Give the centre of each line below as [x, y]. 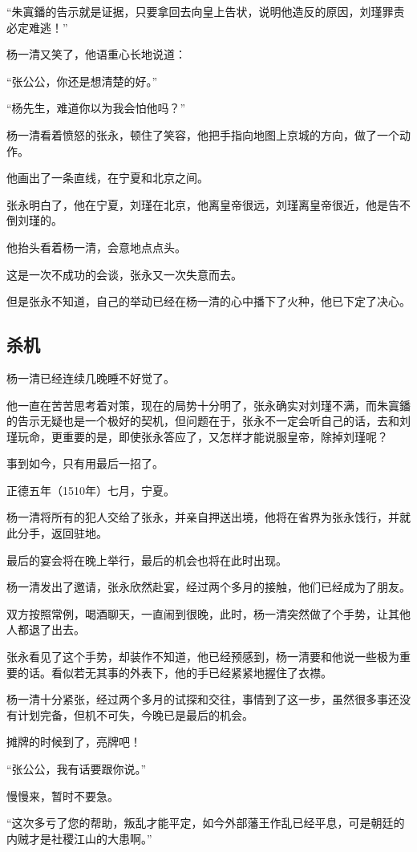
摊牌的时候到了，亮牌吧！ [74, 742]
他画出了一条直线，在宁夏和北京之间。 [107, 178]
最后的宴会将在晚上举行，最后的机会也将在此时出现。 [147, 560]
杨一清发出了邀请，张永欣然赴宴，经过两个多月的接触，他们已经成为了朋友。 [208, 587]
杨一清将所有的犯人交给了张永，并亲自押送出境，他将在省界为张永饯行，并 [203, 517]
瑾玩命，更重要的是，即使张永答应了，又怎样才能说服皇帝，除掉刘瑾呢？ [197, 436]
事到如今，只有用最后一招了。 [85, 463]
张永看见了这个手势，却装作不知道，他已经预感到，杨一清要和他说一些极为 [203, 657]
